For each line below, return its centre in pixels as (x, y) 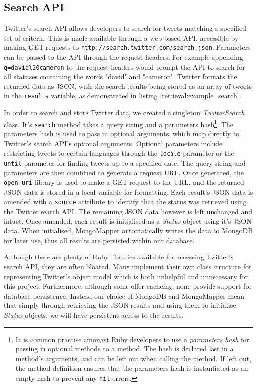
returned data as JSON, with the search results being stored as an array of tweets (128, 86)
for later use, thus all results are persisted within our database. (99, 240)
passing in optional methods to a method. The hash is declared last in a (125, 349)
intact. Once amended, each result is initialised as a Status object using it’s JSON (128, 221)
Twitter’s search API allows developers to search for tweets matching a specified (125, 28)
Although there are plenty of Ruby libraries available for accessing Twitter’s (119, 257)
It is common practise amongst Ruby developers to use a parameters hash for (132, 339)
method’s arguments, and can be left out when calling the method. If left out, (133, 358)
